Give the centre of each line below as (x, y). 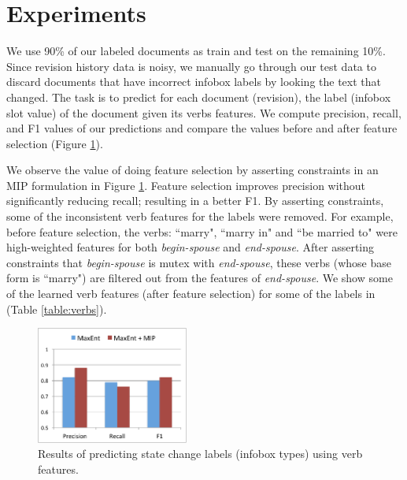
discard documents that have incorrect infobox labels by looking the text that (194, 82)
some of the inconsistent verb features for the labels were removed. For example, (200, 216)
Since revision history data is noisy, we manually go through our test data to (191, 66)
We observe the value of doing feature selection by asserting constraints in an (192, 170)
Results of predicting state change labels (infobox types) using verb (200, 454)
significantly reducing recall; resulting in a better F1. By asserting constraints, (195, 201)
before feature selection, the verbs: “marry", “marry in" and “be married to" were (202, 231)
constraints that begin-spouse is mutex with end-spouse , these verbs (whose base (199, 262)
